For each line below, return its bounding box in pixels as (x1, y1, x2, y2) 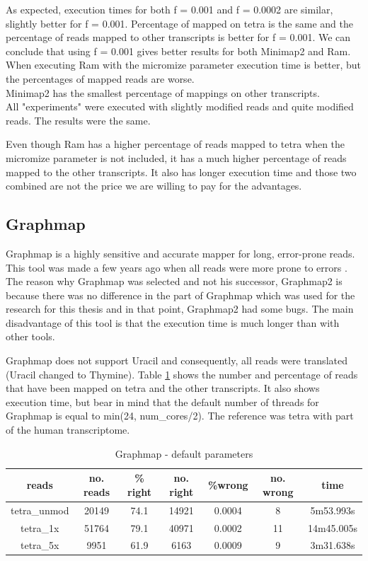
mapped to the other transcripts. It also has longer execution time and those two (6, 164, 357, 179)
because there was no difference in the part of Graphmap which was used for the (6, 287, 355, 302)
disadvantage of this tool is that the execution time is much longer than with (6, 315, 340, 330)
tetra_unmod (11, 502, 69, 517)
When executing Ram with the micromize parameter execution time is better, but (6, 57, 362, 72)
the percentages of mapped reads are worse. (6, 71, 195, 86)
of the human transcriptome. (6, 422, 130, 437)
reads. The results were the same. (6, 112, 151, 127)
